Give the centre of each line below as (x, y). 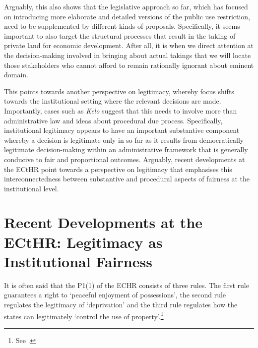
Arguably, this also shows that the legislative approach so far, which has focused (126, 6)
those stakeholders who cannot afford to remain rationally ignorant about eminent (129, 65)
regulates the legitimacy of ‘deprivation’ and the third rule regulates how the (121, 304)
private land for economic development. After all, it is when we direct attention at (129, 45)
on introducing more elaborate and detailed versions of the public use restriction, (127, 16)
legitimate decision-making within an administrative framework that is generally (126, 149)
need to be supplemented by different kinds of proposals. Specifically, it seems (122, 26)
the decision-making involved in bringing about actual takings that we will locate (128, 55)
